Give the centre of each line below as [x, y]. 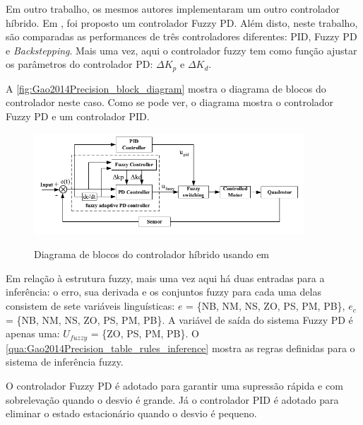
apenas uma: [33, 333]
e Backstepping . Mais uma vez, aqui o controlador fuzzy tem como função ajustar [181, 50]
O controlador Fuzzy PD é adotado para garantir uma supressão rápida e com [174, 385]
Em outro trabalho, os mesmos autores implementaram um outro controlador [173, 8]
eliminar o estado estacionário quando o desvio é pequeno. [131, 413]
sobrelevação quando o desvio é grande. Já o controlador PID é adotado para [172, 399]
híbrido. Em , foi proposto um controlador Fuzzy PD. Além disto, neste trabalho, [182, 22]
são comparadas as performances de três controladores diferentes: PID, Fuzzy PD [181, 36]
